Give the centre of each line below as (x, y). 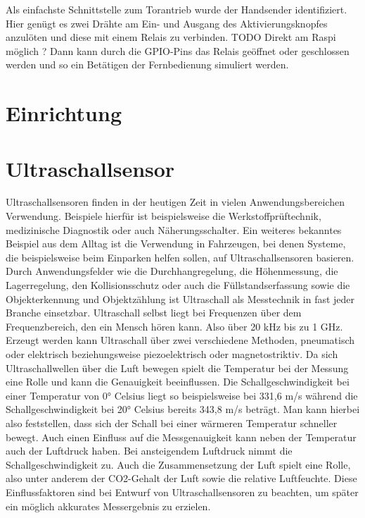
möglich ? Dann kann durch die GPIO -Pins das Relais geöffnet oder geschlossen (178, 50)
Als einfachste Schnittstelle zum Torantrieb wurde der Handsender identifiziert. (177, 9)
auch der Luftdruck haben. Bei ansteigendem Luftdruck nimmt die (149, 451)
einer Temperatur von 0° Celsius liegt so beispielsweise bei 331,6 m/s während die (182, 395)
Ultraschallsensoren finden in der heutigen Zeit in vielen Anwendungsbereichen (175, 202)
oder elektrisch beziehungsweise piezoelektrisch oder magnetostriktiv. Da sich (172, 354)
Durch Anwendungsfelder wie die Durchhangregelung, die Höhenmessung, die (172, 271)
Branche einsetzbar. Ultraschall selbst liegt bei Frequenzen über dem (154, 313)
